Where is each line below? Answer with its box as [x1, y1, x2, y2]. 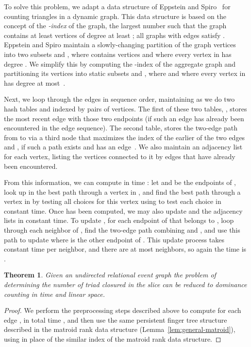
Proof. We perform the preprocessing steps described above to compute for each [4, 305, 241, 315]
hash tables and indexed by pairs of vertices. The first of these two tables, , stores [4, 103, 247, 113]
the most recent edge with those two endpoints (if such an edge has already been [4, 113, 244, 123]
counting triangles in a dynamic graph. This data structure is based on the [4, 11, 226, 21]
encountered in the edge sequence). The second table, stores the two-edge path [4, 123, 237, 133]
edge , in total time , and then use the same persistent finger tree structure [4, 314, 227, 325]
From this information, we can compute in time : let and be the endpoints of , [4, 177, 236, 187]
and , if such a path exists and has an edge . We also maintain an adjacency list [4, 142, 243, 152]
